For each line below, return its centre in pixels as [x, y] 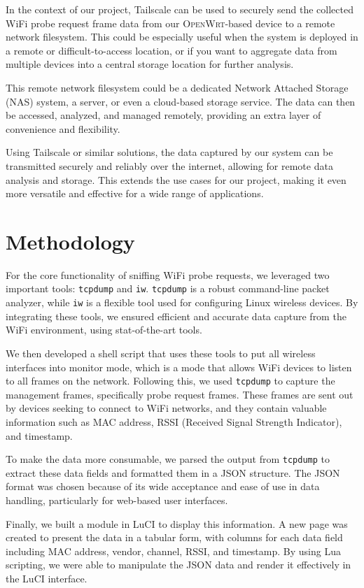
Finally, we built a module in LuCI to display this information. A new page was [177, 523]
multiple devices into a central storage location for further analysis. [150, 64]
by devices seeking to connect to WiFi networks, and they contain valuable [166, 408]
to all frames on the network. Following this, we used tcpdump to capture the [170, 381]
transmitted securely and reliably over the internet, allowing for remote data [169, 165]
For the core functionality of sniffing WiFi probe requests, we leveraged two [168, 274]
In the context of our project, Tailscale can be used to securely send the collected [180, 9]
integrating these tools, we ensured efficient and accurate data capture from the [176, 316]
